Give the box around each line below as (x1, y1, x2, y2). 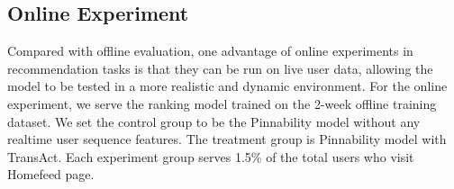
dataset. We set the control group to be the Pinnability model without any (7, 112, 421, 130)
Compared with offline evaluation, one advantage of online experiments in (7, 41, 413, 60)
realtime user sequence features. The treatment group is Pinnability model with (7, 130, 447, 148)
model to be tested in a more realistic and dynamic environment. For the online (7, 76, 448, 95)
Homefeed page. (7, 165, 95, 184)
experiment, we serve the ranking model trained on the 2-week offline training (7, 94, 437, 112)
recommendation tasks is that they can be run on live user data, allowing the (7, 58, 433, 77)
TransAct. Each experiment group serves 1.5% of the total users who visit (7, 147, 414, 166)
